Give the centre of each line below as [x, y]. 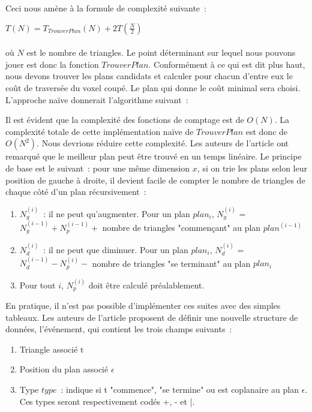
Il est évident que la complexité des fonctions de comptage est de [125, 120]
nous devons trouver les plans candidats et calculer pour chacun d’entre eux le [149, 76]
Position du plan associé [64, 369]
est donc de [267, 131]
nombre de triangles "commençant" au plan [181, 227]
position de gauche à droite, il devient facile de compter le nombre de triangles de [155, 180]
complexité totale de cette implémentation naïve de [100, 131]
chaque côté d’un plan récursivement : [76, 192]
